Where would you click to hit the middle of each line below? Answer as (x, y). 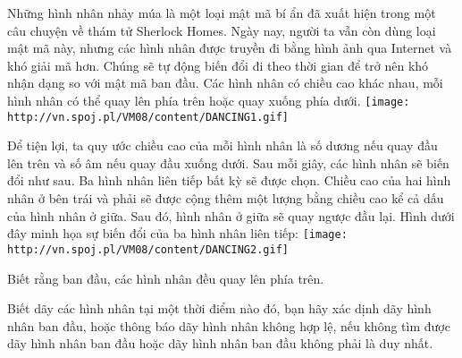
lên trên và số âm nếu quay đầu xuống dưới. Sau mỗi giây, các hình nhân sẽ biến (228, 162)
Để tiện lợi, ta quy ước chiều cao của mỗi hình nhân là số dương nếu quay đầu (223, 145)
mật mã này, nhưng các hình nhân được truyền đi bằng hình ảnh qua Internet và (230, 48)
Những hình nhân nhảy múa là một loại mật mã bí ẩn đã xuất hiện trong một (222, 13)
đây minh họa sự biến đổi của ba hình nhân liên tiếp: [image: (177, 233)
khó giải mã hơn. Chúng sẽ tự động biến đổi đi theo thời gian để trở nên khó (218, 65)
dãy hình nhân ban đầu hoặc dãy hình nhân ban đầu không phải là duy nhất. (220, 343)
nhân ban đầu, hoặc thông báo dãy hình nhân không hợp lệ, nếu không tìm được (229, 325)
